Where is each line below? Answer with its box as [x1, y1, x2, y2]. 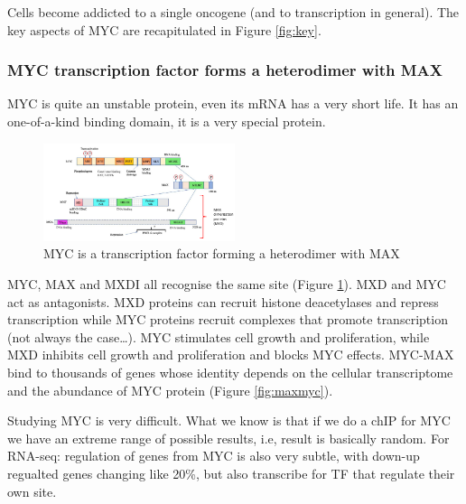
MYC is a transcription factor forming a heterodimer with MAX [43, 244, 400, 263]
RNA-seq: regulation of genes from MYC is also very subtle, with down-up [7, 446, 420, 465]
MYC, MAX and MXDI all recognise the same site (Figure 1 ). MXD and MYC [7, 275, 446, 294]
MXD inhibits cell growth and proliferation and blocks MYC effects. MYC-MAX [7, 345, 454, 364]
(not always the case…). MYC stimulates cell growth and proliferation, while [7, 327, 430, 346]
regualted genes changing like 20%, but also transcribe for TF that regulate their [7, 463, 455, 482]
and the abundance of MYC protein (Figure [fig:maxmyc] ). [7, 380, 333, 399]
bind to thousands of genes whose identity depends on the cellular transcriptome [7, 362, 453, 381]
